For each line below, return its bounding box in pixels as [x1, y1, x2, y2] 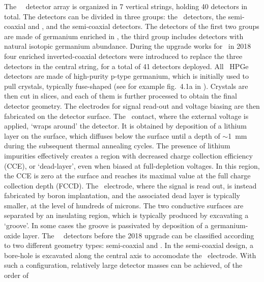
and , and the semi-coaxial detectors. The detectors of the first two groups [28, 21, 259, 32]
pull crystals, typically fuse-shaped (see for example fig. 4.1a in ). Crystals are [4, 80, 248, 91]
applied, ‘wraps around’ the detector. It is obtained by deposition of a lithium [4, 120, 247, 131]
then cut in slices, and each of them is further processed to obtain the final [4, 90, 237, 101]
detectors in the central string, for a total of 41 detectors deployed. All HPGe [4, 60, 249, 71]
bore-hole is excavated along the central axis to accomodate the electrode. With [4, 249, 256, 260]
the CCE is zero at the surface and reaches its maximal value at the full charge [4, 170, 251, 181]
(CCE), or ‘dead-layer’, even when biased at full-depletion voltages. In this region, [4, 160, 260, 171]
